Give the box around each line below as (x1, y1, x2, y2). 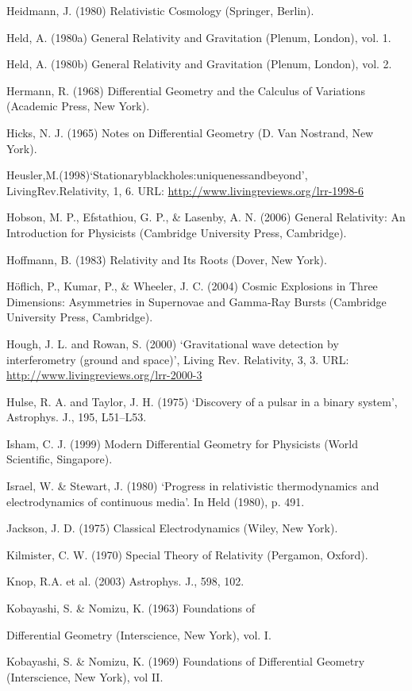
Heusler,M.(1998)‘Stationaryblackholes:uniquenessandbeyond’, (6, 167, 308, 183)
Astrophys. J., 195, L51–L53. (6, 409, 147, 425)
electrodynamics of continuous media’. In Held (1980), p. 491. (6, 493, 305, 509)
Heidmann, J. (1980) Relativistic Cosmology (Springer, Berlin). (6, 2, 314, 18)
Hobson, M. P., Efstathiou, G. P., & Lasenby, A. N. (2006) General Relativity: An (6, 209, 406, 225)
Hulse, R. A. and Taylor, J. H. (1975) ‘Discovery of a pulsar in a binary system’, (6, 393, 398, 409)
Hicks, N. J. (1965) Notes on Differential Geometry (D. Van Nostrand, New (6, 124, 374, 140)
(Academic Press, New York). (6, 98, 150, 114)
